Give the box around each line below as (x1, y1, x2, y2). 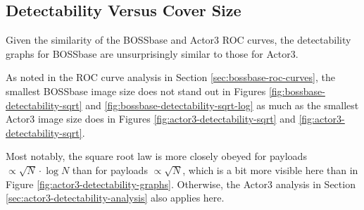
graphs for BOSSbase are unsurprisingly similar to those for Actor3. (6, 46, 299, 61)
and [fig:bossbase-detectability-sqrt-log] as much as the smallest (85, 97, 359, 112)
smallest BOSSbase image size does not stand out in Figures (6, 83, 266, 98)
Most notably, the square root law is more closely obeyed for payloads (6, 149, 307, 163)
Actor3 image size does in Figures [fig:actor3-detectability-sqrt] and (6, 111, 296, 126)
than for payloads (72, 162, 148, 177)
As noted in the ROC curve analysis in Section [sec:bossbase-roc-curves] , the (6, 70, 335, 85)
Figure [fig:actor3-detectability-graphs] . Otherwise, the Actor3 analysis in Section (6, 176, 356, 191)
